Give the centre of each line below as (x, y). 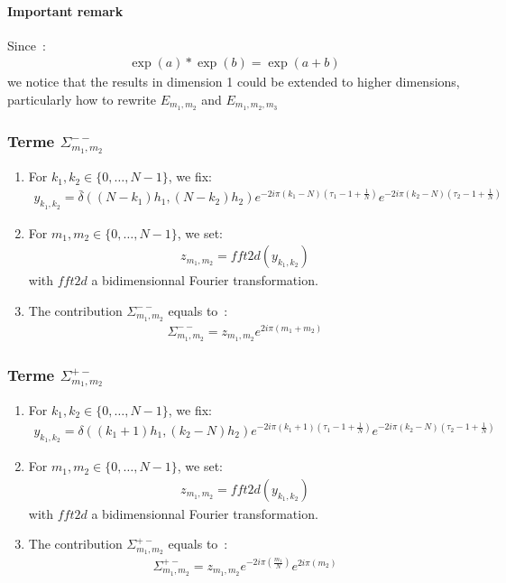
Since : (27, 45)
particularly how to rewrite (82, 100)
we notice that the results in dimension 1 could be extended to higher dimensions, (234, 82)
